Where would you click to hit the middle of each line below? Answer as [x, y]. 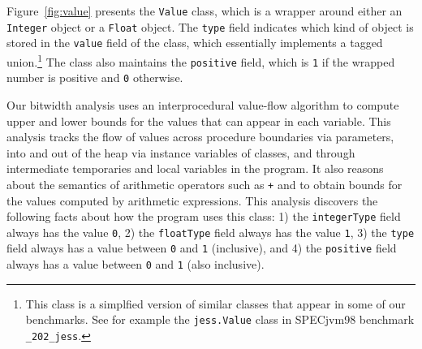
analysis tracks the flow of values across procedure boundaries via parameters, [200, 137]
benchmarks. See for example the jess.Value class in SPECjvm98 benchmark [220, 319]
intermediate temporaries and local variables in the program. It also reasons [195, 168]
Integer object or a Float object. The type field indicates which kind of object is [210, 26]
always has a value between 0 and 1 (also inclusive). [136, 264]
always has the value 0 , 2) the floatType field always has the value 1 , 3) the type [211, 232]
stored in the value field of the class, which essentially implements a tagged [195, 43]
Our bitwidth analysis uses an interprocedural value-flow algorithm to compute [203, 104]
